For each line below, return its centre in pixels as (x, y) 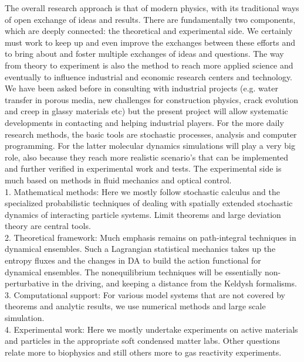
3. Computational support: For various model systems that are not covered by (145, 294)
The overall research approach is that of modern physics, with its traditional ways (152, 8)
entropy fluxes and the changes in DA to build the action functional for (133, 260)
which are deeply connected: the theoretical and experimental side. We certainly (149, 31)
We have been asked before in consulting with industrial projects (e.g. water (141, 88)
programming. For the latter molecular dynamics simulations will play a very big (150, 146)
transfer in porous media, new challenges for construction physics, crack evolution (152, 99)
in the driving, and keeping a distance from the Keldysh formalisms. (174, 283)
